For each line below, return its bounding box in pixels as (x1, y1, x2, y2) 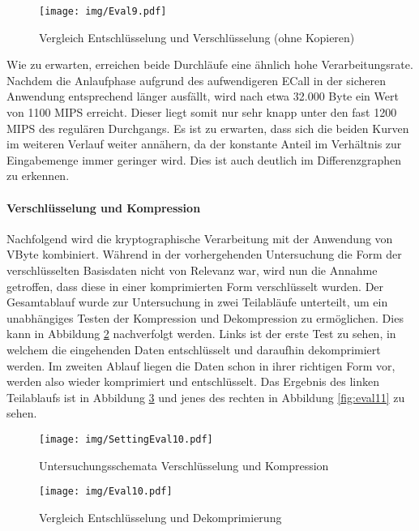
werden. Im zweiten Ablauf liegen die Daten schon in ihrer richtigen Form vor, (6, 357, 395, 374)
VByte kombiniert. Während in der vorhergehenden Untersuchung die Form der (6, 246, 402, 263)
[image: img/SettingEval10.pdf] (39, 433, 213, 445)
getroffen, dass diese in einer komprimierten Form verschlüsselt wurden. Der (6, 277, 384, 294)
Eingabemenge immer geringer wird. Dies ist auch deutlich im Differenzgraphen (6, 151, 402, 168)
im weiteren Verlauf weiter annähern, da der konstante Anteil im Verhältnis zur (6, 135, 402, 152)
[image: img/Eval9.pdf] (39, 6, 167, 17)
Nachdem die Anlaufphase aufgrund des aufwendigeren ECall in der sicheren (6, 71, 387, 88)
